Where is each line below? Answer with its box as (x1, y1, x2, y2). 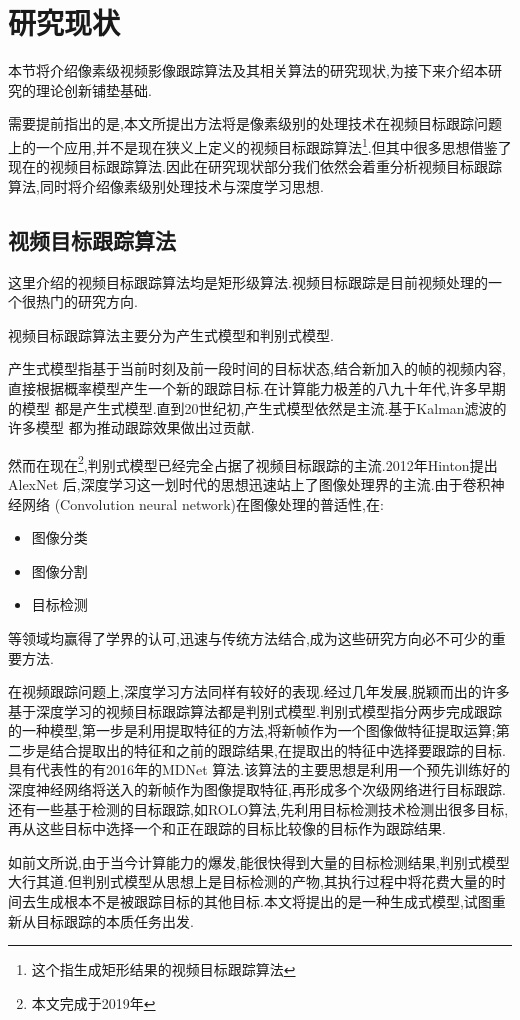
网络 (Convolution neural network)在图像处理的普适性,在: (21, 493, 384, 514)
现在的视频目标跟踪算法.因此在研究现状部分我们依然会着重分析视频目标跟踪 (8, 156, 502, 177)
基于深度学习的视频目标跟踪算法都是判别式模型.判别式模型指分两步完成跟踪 (8, 700, 502, 721)
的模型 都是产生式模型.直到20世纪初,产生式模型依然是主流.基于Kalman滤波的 (8, 397, 507, 418)
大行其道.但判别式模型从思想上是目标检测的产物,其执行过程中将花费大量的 (8, 871, 492, 892)
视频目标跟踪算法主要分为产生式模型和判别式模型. (8, 324, 334, 345)
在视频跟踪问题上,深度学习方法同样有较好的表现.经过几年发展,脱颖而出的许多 (8, 681, 510, 702)
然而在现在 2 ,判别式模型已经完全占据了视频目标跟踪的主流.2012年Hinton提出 (8, 451, 498, 475)
